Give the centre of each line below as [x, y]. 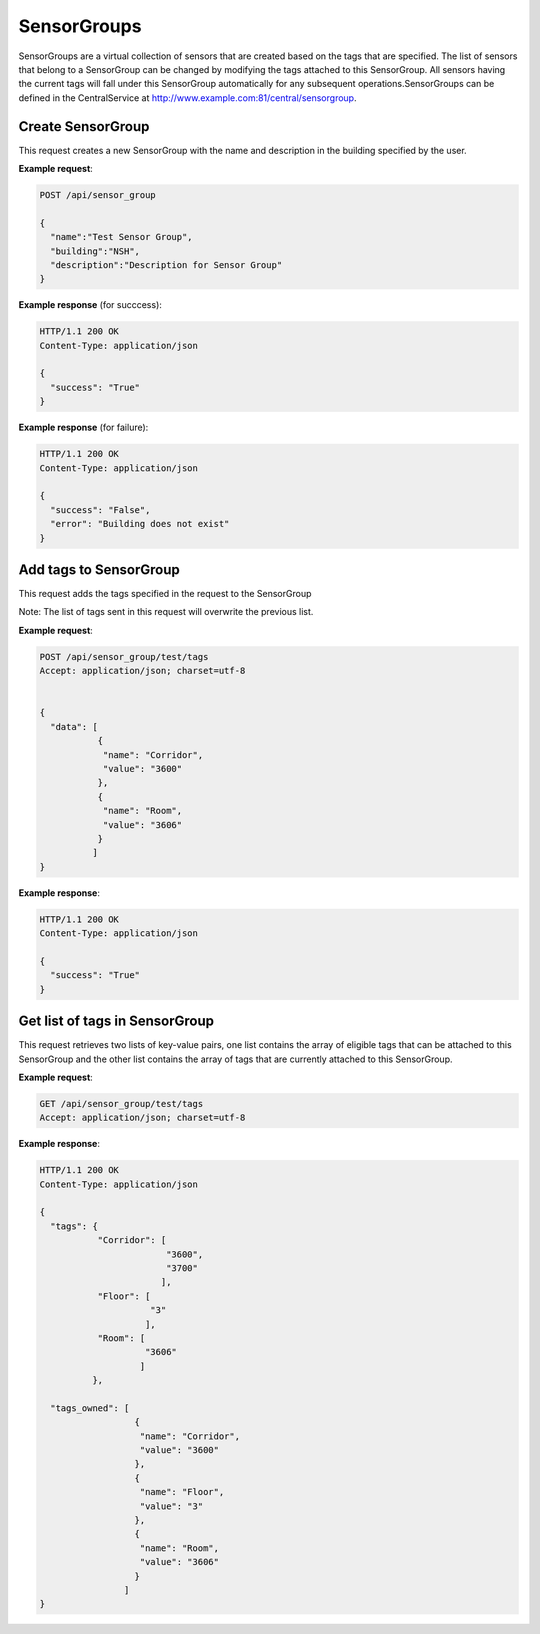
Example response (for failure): [83, 427]
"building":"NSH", [95, 251]
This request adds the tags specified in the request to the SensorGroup [165, 594]
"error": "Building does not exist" [140, 524]
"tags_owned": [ [90, 1408]
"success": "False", [100, 509]
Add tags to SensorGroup [99, 569]
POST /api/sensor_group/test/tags [124, 656]
